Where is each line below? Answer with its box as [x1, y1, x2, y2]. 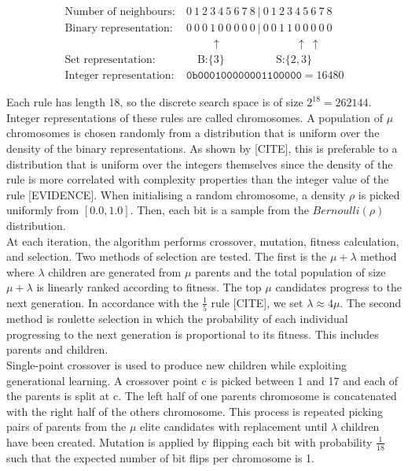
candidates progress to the [275, 279, 402, 295]
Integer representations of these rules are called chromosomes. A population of [6, 109, 383, 125]
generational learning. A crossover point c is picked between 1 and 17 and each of [6, 372, 399, 388]
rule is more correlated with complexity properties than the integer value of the [6, 171, 389, 187]
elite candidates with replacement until [140, 418, 328, 435]
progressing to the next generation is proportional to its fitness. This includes [6, 325, 379, 342]
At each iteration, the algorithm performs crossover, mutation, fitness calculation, [6, 232, 399, 249]
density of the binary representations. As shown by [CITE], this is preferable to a [6, 139, 398, 156]
